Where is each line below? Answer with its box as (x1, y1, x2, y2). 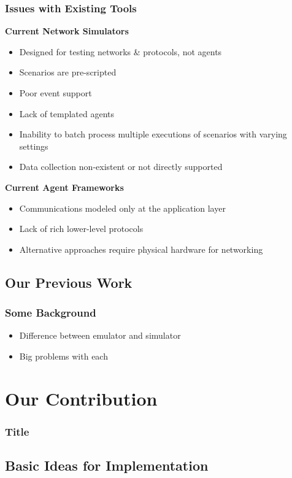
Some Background (5, 305, 96, 320)
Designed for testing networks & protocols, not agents (19, 45, 222, 58)
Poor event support (19, 87, 92, 99)
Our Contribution (5, 385, 158, 411)
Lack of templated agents (19, 107, 115, 120)
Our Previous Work (5, 272, 133, 291)
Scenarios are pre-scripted (19, 66, 117, 79)
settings (19, 139, 48, 152)
